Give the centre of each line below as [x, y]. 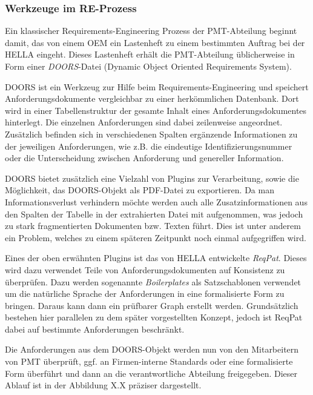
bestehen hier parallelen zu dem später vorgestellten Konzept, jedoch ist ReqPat [154, 317]
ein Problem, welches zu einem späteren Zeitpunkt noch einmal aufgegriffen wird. [156, 237]
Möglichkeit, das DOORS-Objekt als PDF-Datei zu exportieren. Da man [140, 190]
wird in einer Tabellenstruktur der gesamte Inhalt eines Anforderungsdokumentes [156, 110]
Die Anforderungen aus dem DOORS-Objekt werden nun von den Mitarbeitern [152, 349]
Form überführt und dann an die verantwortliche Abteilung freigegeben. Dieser [151, 373]
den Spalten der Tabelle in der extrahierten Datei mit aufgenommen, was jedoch [154, 214]
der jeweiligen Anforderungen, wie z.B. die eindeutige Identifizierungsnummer [149, 146]
